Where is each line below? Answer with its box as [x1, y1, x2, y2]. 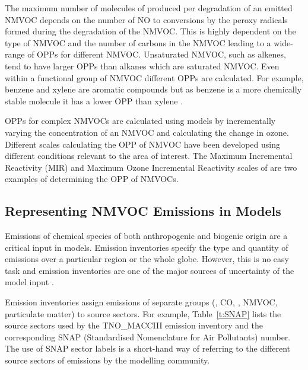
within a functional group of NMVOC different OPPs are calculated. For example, [5, 71, 304, 84]
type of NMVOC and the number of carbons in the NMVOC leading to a [5, 36, 271, 49]
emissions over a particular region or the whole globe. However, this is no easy [5, 253, 289, 265]
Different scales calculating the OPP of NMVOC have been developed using [5, 138, 281, 150]
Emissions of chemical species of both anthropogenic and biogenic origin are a [5, 229, 288, 242]
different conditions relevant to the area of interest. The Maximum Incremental [5, 149, 293, 162]
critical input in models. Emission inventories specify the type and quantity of [5, 241, 288, 253]
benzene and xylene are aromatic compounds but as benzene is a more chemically [5, 83, 302, 95]
